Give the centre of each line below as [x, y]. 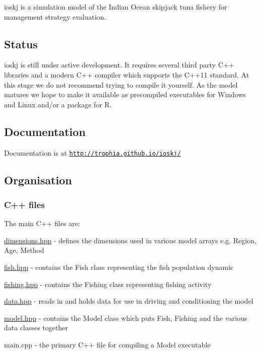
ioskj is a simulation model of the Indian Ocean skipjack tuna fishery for [116, 7]
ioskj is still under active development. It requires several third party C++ [119, 65]
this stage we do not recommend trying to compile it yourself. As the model [121, 84]
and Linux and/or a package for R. [58, 104]
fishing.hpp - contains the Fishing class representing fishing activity [108, 284]
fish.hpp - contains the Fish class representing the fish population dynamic [119, 267]
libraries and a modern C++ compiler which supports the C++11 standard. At [127, 74]
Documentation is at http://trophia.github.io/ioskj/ [93, 152]
